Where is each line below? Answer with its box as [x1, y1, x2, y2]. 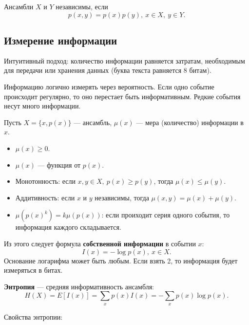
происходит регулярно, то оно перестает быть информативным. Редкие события [4, 91, 241, 101]
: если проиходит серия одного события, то [101, 210, 230, 220]
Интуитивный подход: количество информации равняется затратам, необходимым [4, 55, 245, 65]
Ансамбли [4, 1, 34, 11]
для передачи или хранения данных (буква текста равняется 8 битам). [4, 65, 211, 75]
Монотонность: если [15, 176, 76, 186]
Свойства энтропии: [4, 311, 63, 322]
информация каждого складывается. [15, 222, 121, 232]
